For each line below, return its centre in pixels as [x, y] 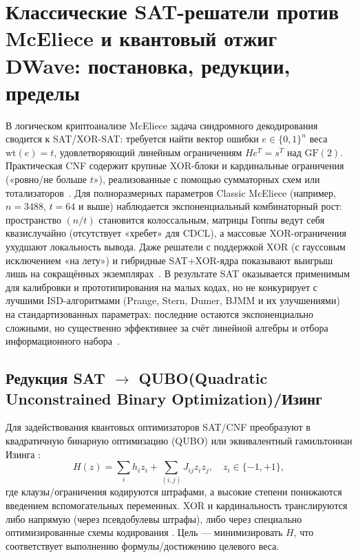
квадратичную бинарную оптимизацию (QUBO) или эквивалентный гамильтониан [179, 440]
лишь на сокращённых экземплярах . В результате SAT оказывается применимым [178, 273]
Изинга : [23, 454]
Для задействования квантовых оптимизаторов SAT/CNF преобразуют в [158, 427]
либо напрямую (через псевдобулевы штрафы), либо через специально [154, 518]
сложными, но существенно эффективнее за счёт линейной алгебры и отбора [167, 327]
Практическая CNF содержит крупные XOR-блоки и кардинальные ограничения [175, 165]
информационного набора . [63, 341]
